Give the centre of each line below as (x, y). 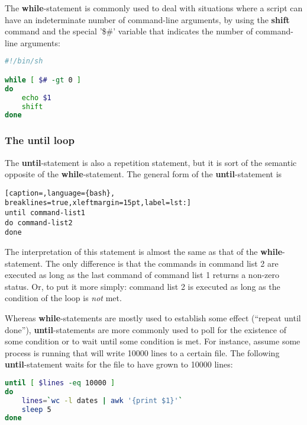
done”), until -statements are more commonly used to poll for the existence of (146, 329)
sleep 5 (36, 409)
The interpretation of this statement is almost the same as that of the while (144, 251)
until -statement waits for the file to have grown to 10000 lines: (119, 364)
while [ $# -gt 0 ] (43, 80)
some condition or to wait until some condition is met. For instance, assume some (153, 341)
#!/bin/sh (24, 61)
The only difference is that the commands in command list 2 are (162, 263)
